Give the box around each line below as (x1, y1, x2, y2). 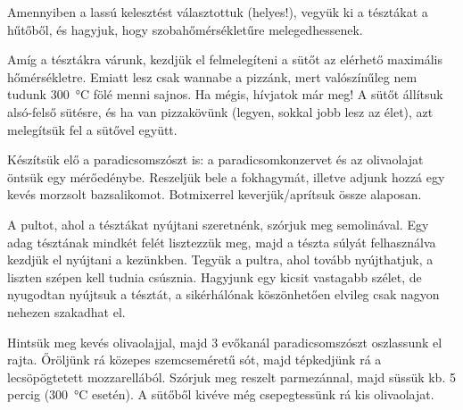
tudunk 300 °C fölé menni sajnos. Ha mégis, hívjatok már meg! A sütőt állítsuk (7, 85, 443, 104)
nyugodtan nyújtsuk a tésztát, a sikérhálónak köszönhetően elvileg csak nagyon (7, 285, 440, 304)
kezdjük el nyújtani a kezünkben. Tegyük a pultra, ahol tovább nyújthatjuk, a (7, 250, 434, 269)
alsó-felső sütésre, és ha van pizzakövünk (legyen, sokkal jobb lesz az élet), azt (7, 102, 434, 121)
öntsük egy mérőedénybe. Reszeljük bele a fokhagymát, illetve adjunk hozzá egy (7, 167, 445, 186)
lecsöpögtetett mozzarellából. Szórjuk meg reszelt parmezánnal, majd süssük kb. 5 (7, 367, 456, 386)
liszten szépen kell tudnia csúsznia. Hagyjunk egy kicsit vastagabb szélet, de (7, 267, 422, 286)
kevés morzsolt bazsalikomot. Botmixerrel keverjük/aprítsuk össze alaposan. (7, 185, 422, 204)
